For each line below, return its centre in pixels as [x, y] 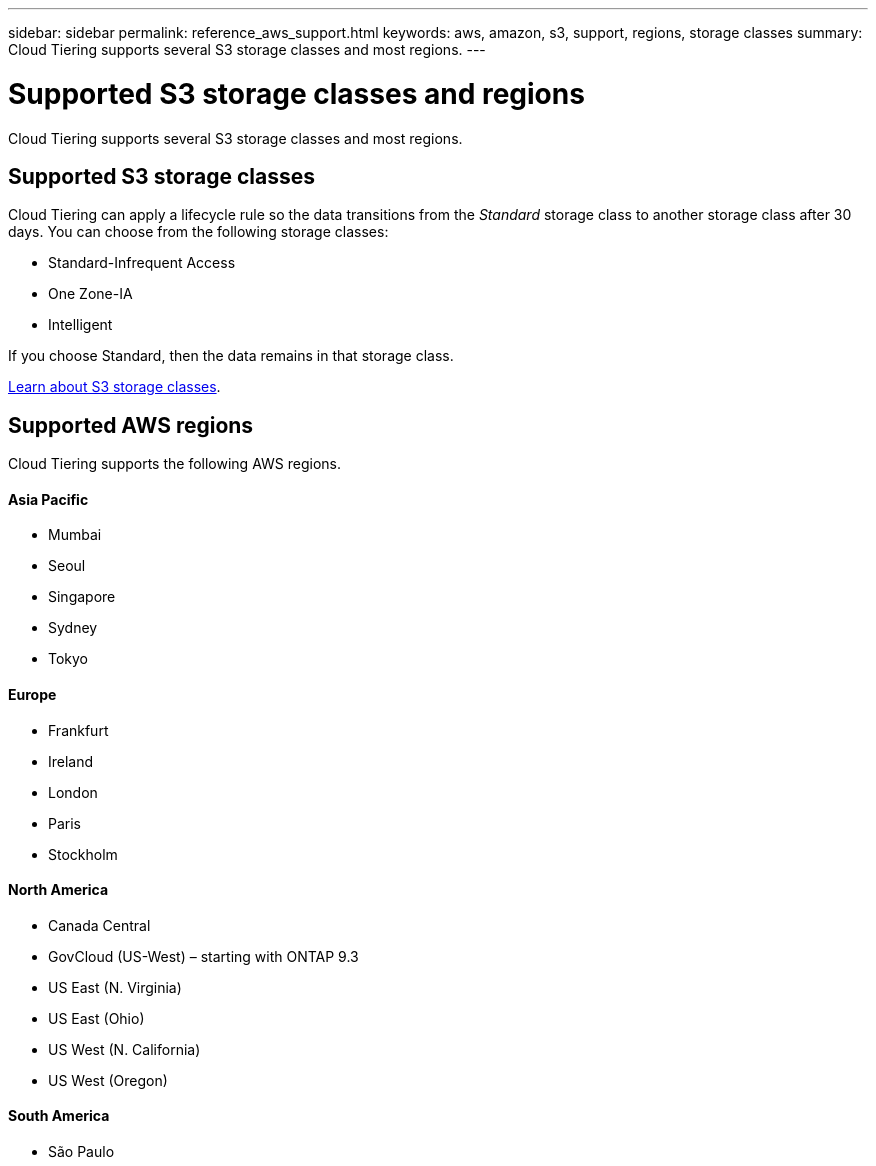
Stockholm [83, 854]
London [73, 792]
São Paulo [81, 1152]
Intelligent [80, 325]
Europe [32, 695]
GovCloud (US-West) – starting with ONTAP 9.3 [203, 956]
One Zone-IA [90, 294]
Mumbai [75, 535]
